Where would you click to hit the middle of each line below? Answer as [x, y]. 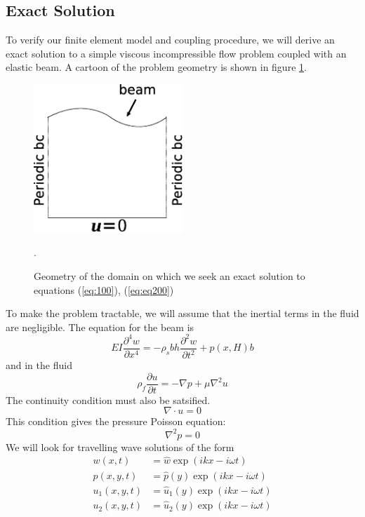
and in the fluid [39, 365]
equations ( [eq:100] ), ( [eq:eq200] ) [104, 289]
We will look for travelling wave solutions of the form [120, 446]
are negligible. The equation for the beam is [100, 327]
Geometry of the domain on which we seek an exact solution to [170, 275]
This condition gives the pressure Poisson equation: [116, 421]
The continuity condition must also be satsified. [108, 399]
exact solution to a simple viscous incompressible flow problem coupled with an [176, 53]
